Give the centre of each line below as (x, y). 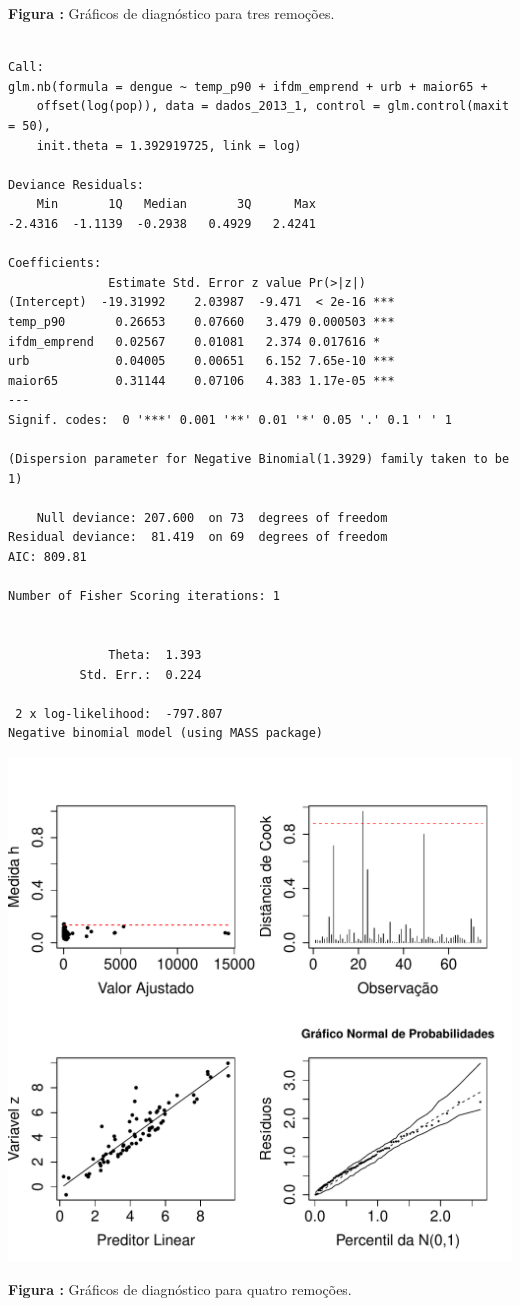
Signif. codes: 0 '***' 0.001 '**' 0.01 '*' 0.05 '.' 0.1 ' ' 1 (230, 419)
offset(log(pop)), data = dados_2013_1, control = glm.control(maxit (273, 106)
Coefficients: (55, 263)
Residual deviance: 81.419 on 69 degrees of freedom (198, 537)
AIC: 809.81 (47, 557)
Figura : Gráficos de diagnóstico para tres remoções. (171, 13)
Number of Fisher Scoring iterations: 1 (144, 596)
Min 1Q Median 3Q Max (176, 204)
